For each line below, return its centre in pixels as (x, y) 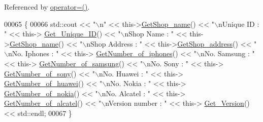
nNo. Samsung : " (227, 53)
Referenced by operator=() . (47, 7)
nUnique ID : (239, 24)
